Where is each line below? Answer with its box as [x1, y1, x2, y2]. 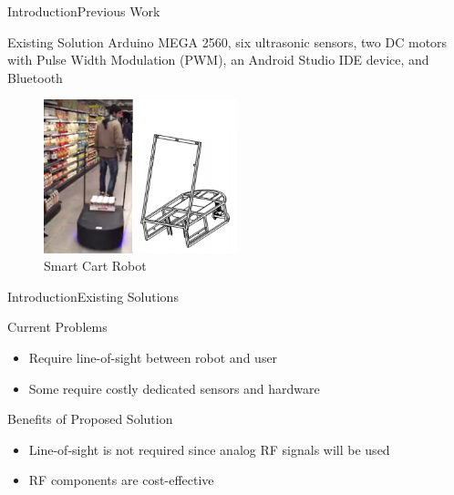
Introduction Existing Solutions [7, 286, 179, 305]
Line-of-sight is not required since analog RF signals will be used [28, 439, 390, 459]
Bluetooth [7, 67, 63, 87]
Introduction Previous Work [7, 2, 160, 20]
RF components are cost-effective [28, 470, 214, 490]
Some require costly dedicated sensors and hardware [28, 378, 320, 397]
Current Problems [7, 317, 108, 336]
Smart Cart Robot [44, 256, 147, 275]
